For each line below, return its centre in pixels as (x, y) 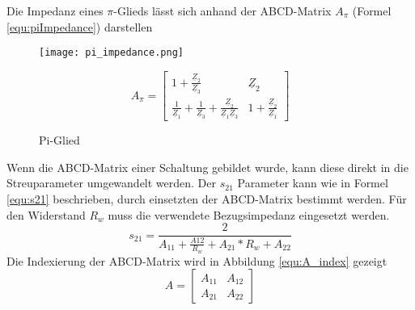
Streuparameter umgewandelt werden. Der (111, 183)
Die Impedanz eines (55, 10)
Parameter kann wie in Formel (313, 183)
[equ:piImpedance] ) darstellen (80, 26)
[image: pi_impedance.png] (111, 53)
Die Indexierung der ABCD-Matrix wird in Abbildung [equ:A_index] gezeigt (197, 260)
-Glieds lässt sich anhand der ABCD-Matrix (222, 10)
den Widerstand (46, 214)
